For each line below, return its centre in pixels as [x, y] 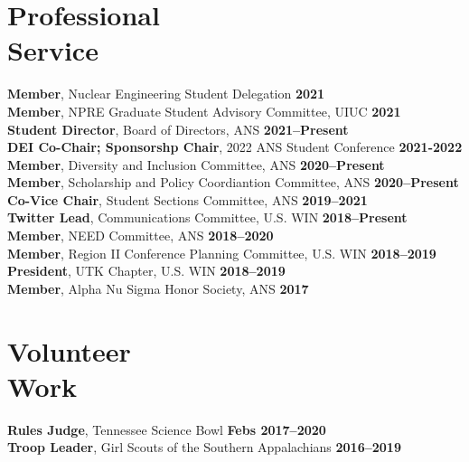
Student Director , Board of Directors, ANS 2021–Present [178, 129]
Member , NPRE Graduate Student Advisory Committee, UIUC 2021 [204, 111]
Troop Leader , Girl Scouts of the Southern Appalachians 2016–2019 [204, 447]
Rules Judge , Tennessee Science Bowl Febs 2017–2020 [167, 429]
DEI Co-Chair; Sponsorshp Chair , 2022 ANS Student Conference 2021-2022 [235, 147]
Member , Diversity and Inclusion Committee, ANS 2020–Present [196, 164]
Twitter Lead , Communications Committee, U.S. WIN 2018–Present [207, 217]
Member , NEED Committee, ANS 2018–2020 [141, 236]
